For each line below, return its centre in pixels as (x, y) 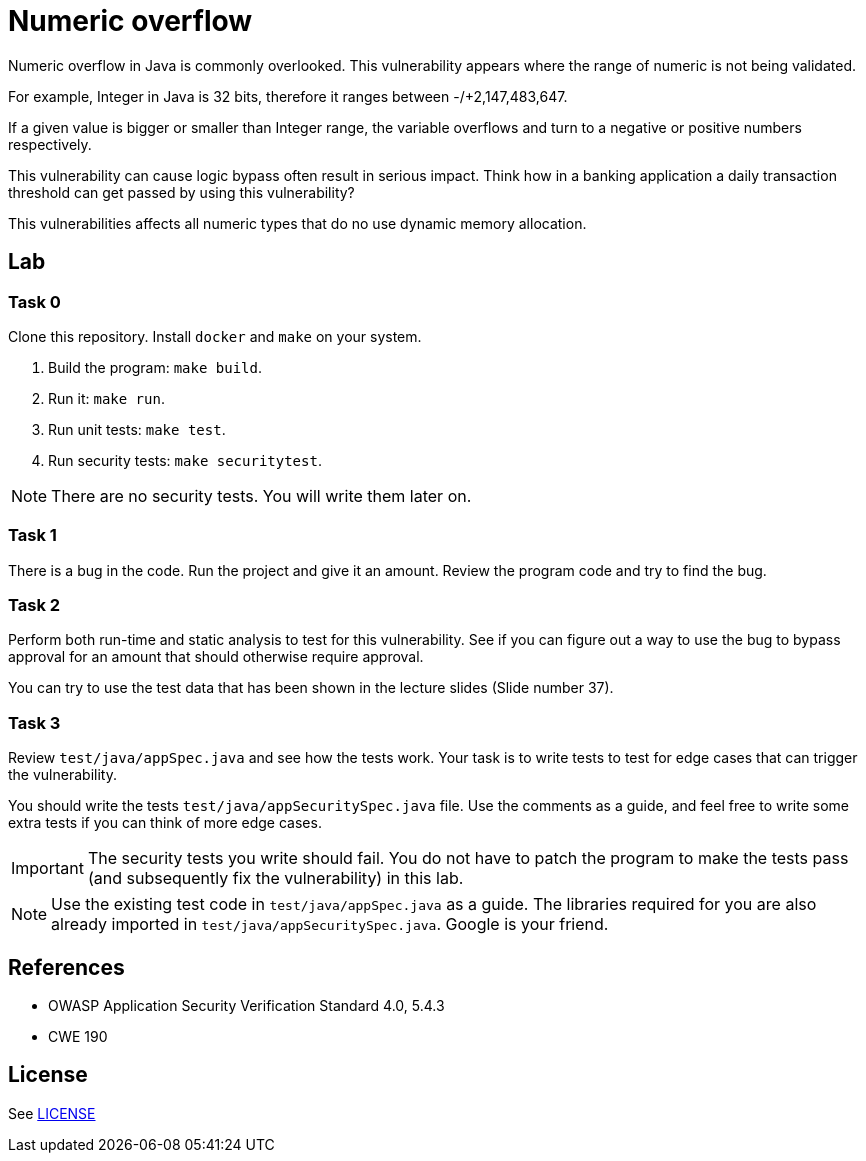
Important (47, 868)
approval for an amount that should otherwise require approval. (216, 657)
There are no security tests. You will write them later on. (261, 495)
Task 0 (34, 301)
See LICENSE (52, 1113)
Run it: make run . (106, 398)
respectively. (50, 144)
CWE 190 (78, 1037)
